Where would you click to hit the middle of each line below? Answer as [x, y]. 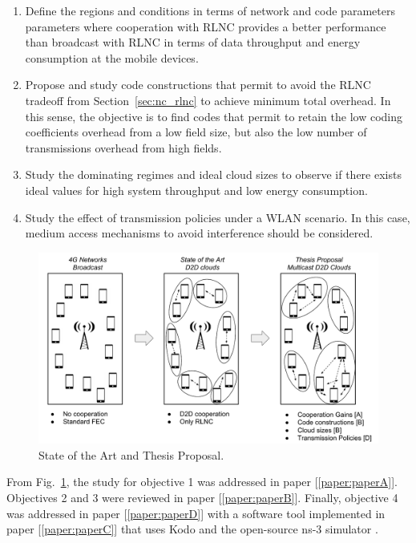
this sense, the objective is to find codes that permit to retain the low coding [214, 116]
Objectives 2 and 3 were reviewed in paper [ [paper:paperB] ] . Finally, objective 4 [202, 497]
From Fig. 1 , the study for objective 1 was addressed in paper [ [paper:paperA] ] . [202, 482]
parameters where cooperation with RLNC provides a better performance [206, 26]
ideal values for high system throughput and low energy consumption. [196, 190]
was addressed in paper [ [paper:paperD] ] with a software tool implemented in [196, 513]
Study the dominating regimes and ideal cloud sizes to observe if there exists [213, 174]
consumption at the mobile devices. [112, 57]
